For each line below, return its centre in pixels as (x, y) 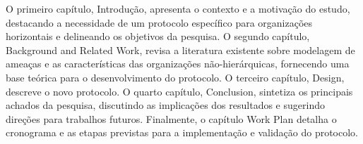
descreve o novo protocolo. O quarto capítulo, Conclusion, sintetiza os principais (179, 91)
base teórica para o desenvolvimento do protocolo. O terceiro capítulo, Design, (175, 77)
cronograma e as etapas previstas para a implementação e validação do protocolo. (182, 132)
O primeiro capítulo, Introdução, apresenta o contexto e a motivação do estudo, (178, 8)
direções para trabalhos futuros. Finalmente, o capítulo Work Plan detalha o (171, 118)
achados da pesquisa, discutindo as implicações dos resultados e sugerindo (165, 105)
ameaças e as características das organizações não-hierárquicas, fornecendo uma (178, 64)
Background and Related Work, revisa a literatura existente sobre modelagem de (180, 50)
